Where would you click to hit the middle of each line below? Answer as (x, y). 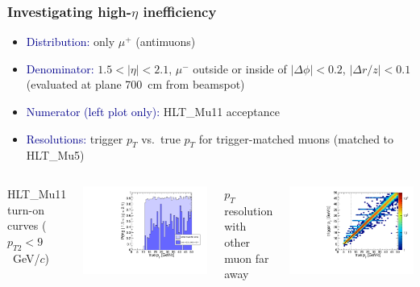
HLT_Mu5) (55, 155)
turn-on (26, 209)
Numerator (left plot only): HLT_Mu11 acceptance (153, 111)
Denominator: (60, 68)
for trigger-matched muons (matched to (296, 138)
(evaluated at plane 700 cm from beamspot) (135, 84)
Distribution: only (71, 42)
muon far (247, 258)
